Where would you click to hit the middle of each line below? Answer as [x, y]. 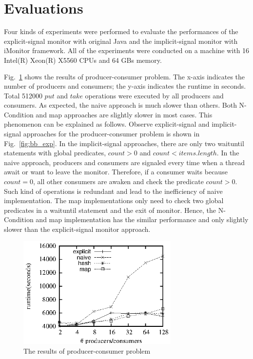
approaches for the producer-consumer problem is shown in [111, 134]
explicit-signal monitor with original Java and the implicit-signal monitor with [121, 41]
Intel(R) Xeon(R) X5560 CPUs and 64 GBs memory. [83, 60]
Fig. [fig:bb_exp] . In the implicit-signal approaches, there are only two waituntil [124, 143]
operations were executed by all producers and [154, 95]
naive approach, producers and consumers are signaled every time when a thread [125, 162]
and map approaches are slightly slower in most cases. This [124, 114]
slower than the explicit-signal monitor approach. [77, 229]
